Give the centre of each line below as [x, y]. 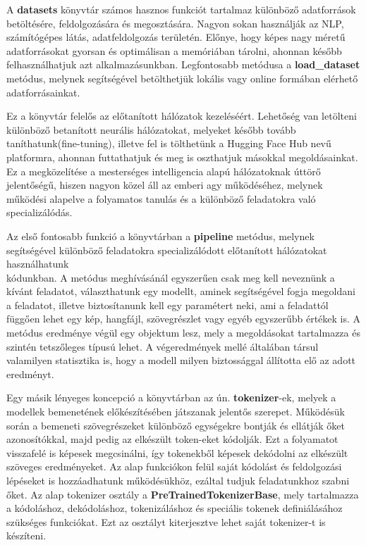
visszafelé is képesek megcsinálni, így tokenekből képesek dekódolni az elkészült [177, 452]
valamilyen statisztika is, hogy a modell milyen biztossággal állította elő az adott [181, 360]
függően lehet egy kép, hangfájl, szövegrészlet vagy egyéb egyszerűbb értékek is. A [184, 319]
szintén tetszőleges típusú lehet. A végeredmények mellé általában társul [163, 346]
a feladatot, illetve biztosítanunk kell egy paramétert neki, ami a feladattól [167, 305]
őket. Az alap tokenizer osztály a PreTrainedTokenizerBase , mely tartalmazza [183, 494]
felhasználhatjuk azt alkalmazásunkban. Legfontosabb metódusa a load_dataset [183, 64]
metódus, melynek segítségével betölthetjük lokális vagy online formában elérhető [182, 78]
